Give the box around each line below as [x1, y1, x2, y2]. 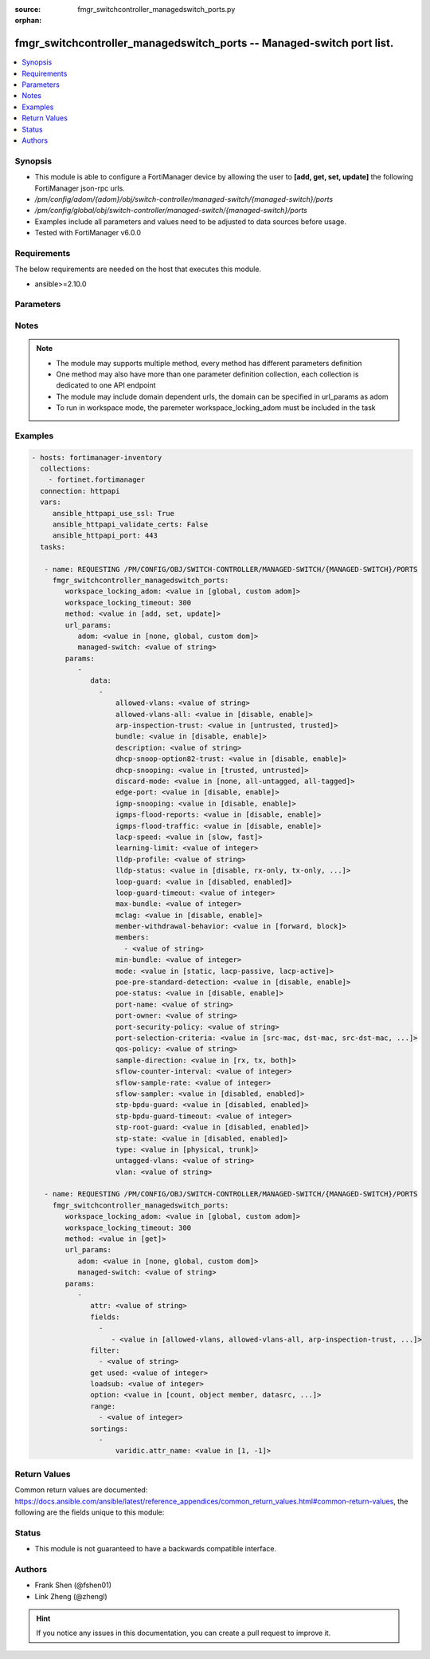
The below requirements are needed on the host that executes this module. [14, 264, 262, 274]
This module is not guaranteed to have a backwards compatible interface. [34, 1544, 277, 1554]
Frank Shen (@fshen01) [34, 1580, 111, 1590]
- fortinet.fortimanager [48, 475, 146, 484]
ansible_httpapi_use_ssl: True [52, 509, 175, 518]
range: [90, 1401, 116, 1411]
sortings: [90, 1424, 129, 1433]
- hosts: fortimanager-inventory [31, 453, 162, 462]
